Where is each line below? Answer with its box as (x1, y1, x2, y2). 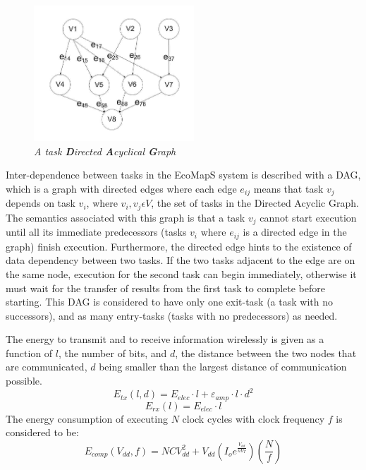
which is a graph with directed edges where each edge (6, 181, 237, 195)
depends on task (6, 195, 75, 210)
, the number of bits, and (59, 345, 167, 360)
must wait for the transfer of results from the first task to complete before (6, 280, 325, 295)
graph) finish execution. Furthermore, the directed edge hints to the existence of (6, 239, 352, 253)
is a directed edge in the (243, 224, 347, 239)
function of (6, 345, 53, 360)
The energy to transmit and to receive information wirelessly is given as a (6, 332, 324, 347)
